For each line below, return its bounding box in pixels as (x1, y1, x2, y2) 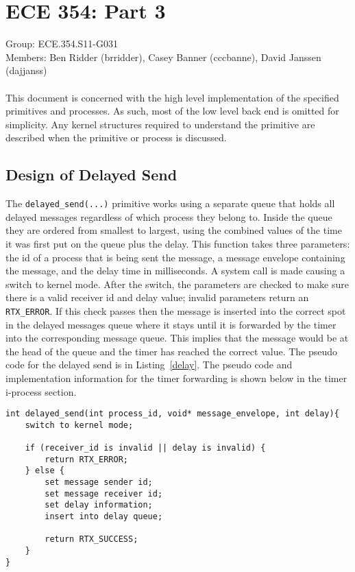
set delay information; (45, 500, 153, 510)
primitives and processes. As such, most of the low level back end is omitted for (5, 104, 339, 118)
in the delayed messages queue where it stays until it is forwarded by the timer (5, 317, 336, 331)
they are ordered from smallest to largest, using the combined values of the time (5, 223, 342, 237)
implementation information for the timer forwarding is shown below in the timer (5, 370, 347, 385)
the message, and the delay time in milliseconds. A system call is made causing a (5, 263, 345, 278)
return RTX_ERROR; (45, 454, 128, 464)
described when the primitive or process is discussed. (5, 130, 227, 145)
